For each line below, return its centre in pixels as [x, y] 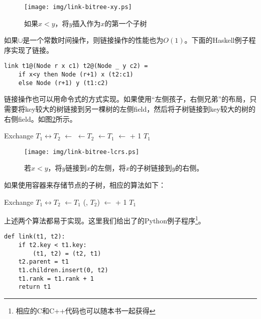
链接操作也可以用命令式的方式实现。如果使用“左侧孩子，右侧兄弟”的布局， [127, 99]
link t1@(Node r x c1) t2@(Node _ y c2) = [76, 66]
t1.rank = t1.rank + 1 [56, 278]
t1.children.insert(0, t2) [63, 270]
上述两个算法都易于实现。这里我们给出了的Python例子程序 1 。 [105, 220]
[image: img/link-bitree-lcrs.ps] [82, 152]
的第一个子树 [126, 23]
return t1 [35, 287]
